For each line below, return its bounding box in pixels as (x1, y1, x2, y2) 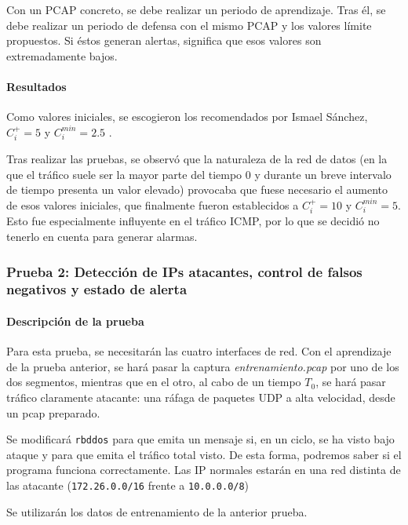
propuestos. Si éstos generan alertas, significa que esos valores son (6, 32, 322, 49)
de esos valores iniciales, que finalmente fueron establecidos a (6, 196, 299, 213)
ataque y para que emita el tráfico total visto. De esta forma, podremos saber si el (6, 446, 402, 462)
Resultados (6, 78, 67, 94)
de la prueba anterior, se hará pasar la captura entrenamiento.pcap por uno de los (6, 358, 399, 374)
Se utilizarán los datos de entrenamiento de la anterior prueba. (6, 503, 308, 520)
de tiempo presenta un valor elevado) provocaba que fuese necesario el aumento (6, 181, 388, 198)
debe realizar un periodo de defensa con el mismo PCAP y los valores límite (6, 16, 372, 33)
